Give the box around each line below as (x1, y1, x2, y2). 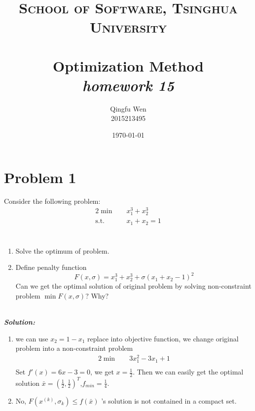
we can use (15, 333, 48, 343)
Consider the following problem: (4, 195, 101, 206)
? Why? (85, 291, 109, 300)
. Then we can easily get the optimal (133, 367, 244, 377)
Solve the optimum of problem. (15, 245, 109, 256)
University (89, 17, 167, 37)
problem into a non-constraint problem (15, 343, 133, 353)
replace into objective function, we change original (87, 333, 239, 343)
